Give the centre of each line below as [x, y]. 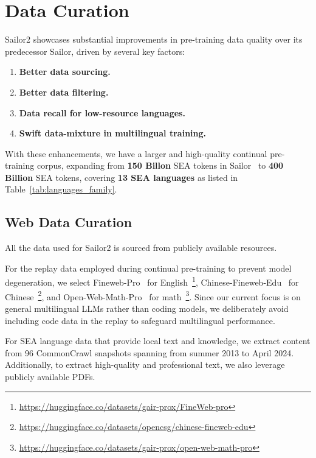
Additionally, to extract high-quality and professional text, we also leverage [145, 365]
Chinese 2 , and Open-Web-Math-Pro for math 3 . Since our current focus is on [153, 295]
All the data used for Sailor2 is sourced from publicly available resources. [141, 248]
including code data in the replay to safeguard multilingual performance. [140, 320]
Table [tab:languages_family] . [61, 189]
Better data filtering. [64, 92]
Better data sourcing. [65, 72]
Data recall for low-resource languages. [102, 112]
